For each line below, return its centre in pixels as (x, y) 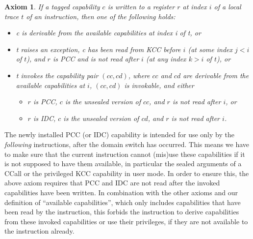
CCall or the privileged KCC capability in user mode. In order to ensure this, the (127, 173)
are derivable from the (216, 75)
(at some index (210, 49)
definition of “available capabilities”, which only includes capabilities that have (123, 202)
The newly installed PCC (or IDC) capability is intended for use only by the (119, 134)
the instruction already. (39, 231)
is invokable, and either (159, 85)
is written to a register (141, 6)
